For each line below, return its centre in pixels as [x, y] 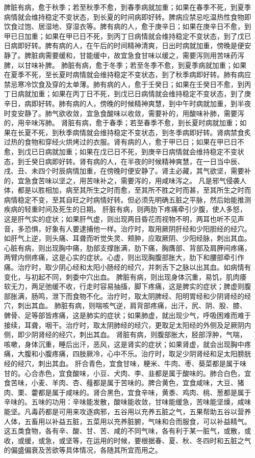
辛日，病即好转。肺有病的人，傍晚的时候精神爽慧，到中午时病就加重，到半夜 [127, 103]
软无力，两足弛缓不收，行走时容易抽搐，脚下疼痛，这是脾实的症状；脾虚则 [124, 286]
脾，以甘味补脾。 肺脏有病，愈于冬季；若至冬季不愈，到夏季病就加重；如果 [125, 65]
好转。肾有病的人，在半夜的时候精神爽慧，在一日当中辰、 [151, 161]
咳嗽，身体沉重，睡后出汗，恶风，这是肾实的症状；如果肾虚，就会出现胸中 [124, 344]
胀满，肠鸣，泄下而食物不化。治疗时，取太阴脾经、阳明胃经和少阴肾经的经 [131, 296]
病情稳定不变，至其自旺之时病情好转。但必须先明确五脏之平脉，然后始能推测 [127, 199]
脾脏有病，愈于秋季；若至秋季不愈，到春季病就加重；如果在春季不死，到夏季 [127, 7]
